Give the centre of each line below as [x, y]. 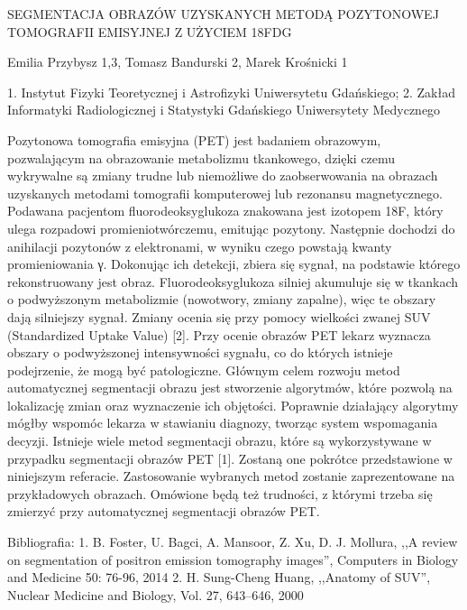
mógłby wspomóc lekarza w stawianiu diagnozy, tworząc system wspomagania [223, 423]
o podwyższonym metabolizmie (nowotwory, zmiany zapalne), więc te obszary [222, 299]
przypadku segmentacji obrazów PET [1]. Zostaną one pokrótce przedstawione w [230, 458]
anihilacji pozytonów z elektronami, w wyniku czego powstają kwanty [200, 246]
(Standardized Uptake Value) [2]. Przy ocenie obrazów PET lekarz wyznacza [219, 334]
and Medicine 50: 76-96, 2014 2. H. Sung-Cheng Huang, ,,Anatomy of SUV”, [219, 577]
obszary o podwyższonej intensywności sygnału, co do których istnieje [200, 352]
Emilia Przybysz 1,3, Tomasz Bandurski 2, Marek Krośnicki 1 [178, 62]
